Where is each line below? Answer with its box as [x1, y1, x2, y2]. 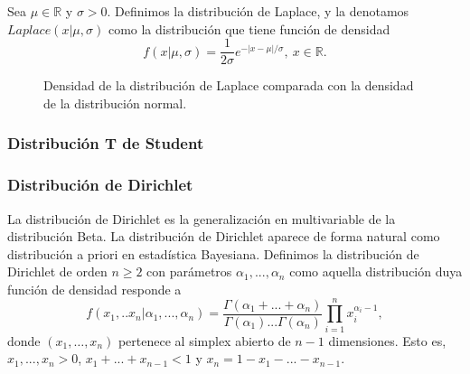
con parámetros [146, 262, 232, 281]
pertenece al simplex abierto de [117, 331, 291, 350]
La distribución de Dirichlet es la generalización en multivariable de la [7, 209, 396, 228]
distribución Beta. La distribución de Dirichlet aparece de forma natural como [7, 227, 440, 246]
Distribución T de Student [7, 132, 204, 154]
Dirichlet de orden [7, 262, 108, 281]
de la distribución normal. [43, 93, 187, 112]
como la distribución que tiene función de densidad [108, 19, 390, 38]
